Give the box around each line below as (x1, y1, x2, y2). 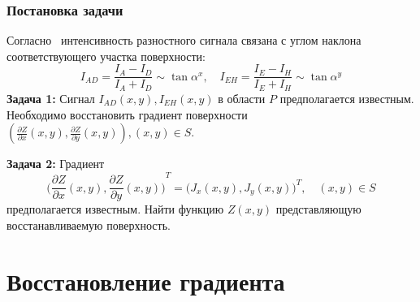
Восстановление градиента (6, 264, 285, 297)
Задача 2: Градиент (6, 155, 105, 172)
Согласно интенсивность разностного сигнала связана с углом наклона (6, 32, 362, 49)
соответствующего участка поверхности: (6, 47, 206, 64)
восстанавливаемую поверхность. (6, 216, 171, 233)
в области (218, 89, 266, 106)
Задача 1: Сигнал (6, 89, 95, 106)
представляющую (275, 201, 362, 218)
